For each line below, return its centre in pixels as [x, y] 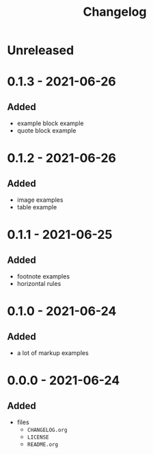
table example [37, 207]
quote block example [46, 131]
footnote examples [43, 276]
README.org [43, 445]
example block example [50, 123]
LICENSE [38, 438]
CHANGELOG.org [47, 430]
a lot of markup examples [53, 353]
